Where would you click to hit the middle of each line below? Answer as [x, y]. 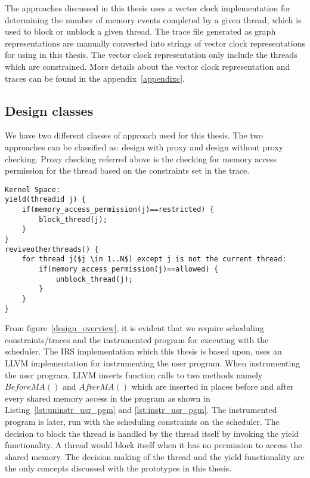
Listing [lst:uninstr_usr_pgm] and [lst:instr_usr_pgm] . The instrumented [141, 410]
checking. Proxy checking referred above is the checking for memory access [141, 158]
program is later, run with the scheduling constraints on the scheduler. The [142, 422]
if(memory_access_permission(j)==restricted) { [118, 210]
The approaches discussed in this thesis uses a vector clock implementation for [148, 8]
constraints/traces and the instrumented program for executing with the [137, 339]
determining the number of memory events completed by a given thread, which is [153, 19]
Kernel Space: [33, 189]
